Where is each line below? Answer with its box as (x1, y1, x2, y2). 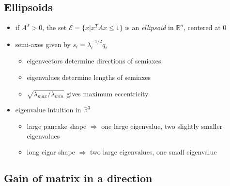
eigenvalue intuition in (15, 105, 81, 115)
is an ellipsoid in (125, 22, 174, 32)
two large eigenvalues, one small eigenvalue (90, 147, 217, 157)
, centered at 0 (184, 22, 227, 32)
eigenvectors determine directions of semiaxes (27, 56, 161, 66)
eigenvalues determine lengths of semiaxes (27, 72, 151, 82)
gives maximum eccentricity (66, 88, 149, 98)
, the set (42, 22, 67, 32)
